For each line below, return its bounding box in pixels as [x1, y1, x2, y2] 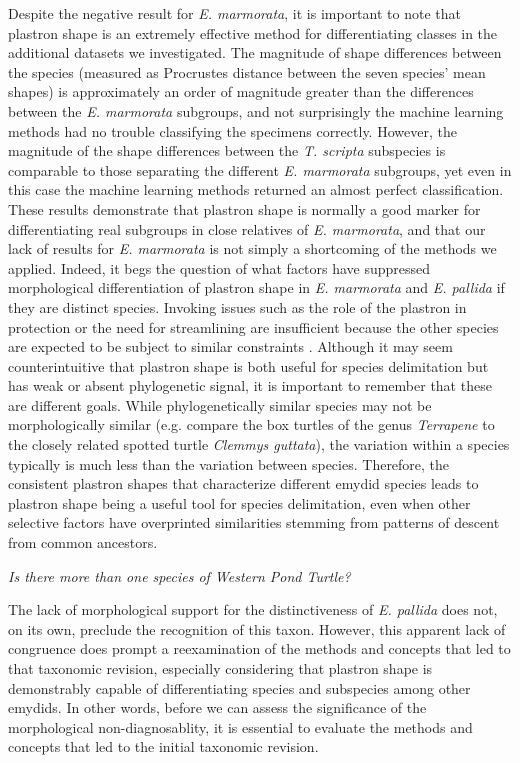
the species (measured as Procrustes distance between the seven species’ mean [8, 61, 486, 82]
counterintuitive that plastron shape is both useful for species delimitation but [8, 355, 489, 376]
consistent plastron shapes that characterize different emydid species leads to [8, 473, 479, 494]
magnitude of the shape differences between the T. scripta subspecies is [8, 140, 446, 161]
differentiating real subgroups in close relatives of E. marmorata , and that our [8, 218, 486, 239]
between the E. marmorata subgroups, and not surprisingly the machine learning [8, 100, 504, 121]
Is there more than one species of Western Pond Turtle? [8, 565, 351, 586]
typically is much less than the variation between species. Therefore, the [8, 453, 450, 474]
